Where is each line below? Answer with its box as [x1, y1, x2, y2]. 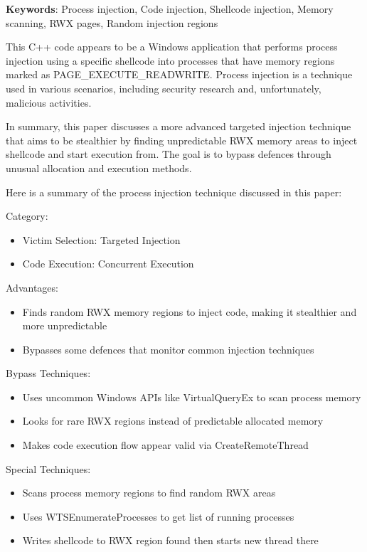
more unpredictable [22, 318, 107, 333]
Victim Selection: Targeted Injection [22, 232, 181, 247]
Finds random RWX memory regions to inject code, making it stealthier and [22, 304, 357, 319]
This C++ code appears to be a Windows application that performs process [6, 39, 338, 54]
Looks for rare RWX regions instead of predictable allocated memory [22, 413, 324, 428]
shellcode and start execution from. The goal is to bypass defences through [6, 147, 331, 161]
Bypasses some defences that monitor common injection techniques [22, 341, 314, 356]
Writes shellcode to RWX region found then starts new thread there [22, 533, 319, 548]
